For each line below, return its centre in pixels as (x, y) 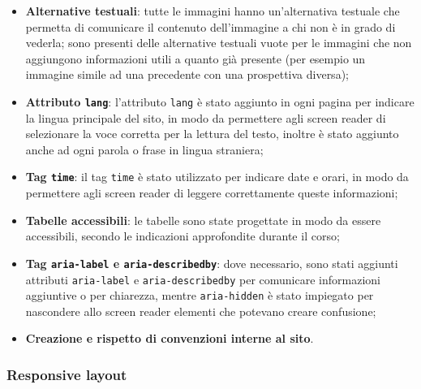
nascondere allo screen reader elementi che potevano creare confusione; (201, 311)
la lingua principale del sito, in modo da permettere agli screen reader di (206, 117)
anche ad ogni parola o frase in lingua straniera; (144, 149)
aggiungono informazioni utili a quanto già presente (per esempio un (195, 58)
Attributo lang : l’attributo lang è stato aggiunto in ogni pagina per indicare (220, 101)
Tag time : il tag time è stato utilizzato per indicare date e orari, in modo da (217, 177)
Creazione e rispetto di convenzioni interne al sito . (170, 338)
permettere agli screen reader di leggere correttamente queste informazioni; (212, 193)
